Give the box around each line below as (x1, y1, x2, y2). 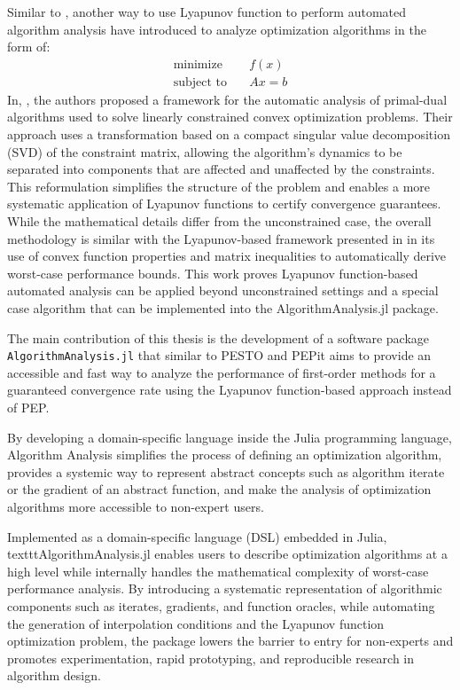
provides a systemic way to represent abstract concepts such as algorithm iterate (7, 462, 445, 481)
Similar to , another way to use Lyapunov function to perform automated (7, 3, 407, 20)
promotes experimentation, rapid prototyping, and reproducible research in (7, 648, 415, 667)
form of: (7, 37, 51, 56)
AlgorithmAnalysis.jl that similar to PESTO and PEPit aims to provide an (7, 346, 432, 365)
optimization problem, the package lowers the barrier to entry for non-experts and (7, 631, 454, 650)
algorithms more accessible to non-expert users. (7, 497, 264, 515)
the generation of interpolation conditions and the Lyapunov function (7, 614, 385, 632)
